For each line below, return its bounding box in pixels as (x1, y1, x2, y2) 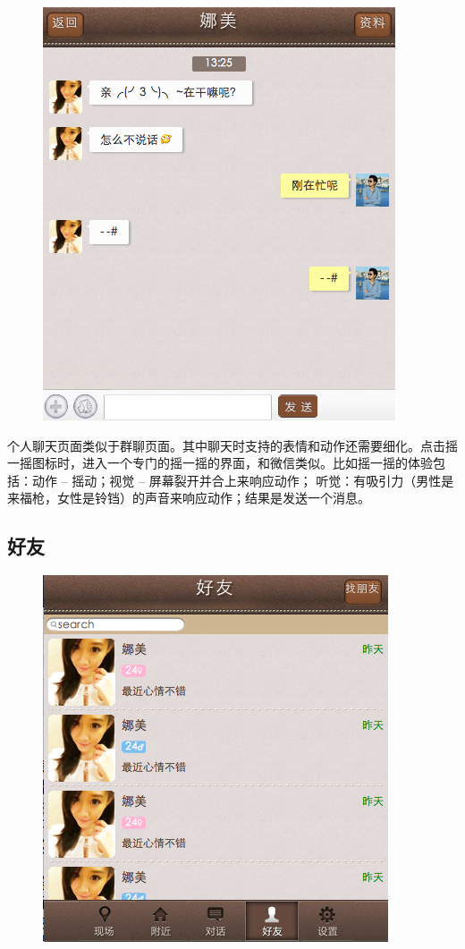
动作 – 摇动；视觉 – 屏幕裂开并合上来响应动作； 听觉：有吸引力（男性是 (31, 470, 454, 489)
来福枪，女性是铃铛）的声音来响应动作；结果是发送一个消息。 (7, 488, 370, 507)
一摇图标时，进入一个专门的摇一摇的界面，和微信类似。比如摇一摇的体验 (7, 453, 433, 472)
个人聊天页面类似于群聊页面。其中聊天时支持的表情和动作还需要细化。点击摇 (7, 436, 458, 454)
